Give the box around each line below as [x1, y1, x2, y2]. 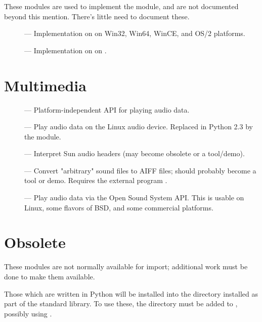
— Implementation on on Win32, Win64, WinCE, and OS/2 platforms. [24, 28, 245, 39]
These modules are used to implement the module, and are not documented [4, 1, 239, 11]
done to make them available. [4, 271, 95, 281]
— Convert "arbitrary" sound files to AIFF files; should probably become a [24, 165, 256, 175]
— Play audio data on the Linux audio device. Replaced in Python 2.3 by [24, 121, 253, 132]
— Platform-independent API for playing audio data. [24, 104, 190, 115]
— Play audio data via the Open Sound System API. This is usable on [24, 192, 244, 203]
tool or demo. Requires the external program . [24, 175, 167, 186]
